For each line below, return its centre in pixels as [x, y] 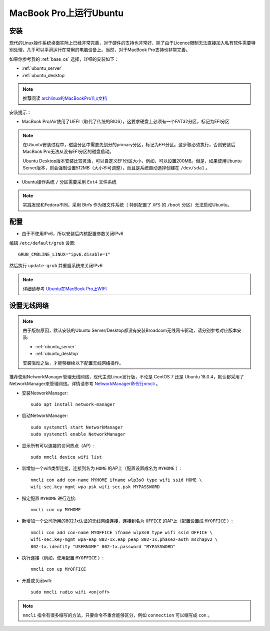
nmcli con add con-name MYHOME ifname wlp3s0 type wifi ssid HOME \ [116, 480]
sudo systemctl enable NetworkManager [78, 434]
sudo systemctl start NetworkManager [77, 427]
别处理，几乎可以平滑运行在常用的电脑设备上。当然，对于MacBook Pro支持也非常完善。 [100, 50]
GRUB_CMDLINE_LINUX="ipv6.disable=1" [64, 254]
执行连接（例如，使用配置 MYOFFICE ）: [63, 558]
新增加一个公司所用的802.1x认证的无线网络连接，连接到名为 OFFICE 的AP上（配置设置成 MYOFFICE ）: [127, 521]
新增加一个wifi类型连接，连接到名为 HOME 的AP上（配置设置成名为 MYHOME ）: [102, 468]
